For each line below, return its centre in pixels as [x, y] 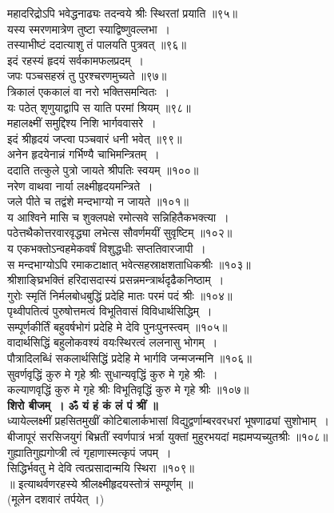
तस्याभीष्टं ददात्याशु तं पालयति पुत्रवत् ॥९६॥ [97, 44]
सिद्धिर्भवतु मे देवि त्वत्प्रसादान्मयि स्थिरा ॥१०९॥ [101, 468]
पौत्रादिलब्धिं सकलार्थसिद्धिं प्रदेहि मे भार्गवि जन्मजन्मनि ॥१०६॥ [129, 358]
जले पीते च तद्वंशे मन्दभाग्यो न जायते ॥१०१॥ [98, 201]
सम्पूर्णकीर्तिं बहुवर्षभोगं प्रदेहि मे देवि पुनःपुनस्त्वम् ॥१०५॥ [117, 326]
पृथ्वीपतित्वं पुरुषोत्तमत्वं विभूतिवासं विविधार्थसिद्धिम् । [110, 311]
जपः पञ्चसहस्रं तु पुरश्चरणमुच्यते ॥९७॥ [87, 76]
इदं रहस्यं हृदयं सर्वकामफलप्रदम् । [76, 60]
